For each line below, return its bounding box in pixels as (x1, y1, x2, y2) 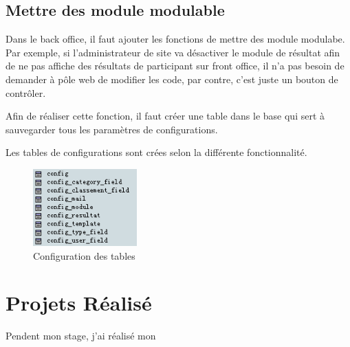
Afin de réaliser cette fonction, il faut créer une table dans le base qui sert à (6, 109, 325, 123)
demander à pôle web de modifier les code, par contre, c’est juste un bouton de (6, 71, 338, 86)
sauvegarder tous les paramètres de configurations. (6, 122, 218, 136)
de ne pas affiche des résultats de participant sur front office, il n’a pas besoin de (6, 58, 344, 73)
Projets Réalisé (6, 289, 152, 317)
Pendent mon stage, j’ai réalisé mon (6, 328, 156, 343)
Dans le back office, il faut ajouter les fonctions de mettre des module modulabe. (6, 32, 345, 46)
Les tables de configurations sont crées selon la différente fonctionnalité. (6, 145, 307, 159)
